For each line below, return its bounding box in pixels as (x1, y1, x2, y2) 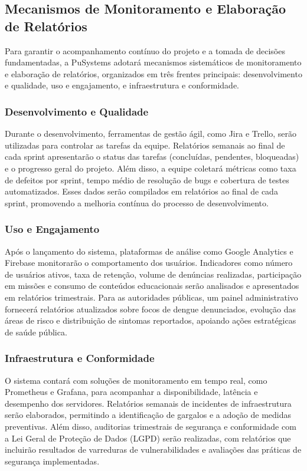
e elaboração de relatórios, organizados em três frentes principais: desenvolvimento (5, 67, 302, 80)
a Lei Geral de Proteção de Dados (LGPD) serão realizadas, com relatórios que (5, 432, 291, 444)
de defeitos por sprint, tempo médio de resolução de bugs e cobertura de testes (5, 173, 289, 186)
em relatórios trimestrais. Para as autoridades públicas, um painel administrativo (5, 291, 298, 303)
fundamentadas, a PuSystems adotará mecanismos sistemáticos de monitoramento (5, 56, 302, 68)
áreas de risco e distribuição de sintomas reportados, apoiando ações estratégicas (5, 314, 296, 327)
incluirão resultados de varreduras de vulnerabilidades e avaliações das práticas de (5, 443, 302, 456)
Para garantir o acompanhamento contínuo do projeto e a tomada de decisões (5, 44, 285, 57)
